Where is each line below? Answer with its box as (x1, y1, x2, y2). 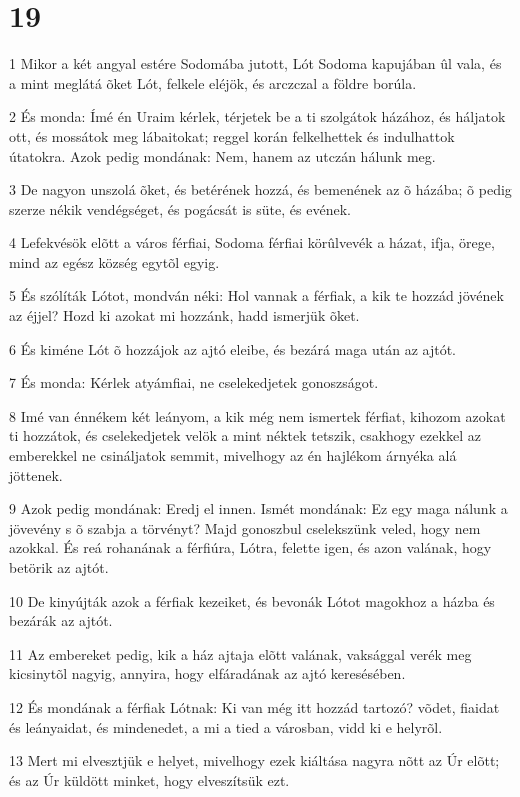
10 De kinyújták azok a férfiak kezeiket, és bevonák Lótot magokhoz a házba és (9, 590, 495, 611)
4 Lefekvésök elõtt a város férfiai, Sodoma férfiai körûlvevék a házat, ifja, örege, (9, 232, 495, 253)
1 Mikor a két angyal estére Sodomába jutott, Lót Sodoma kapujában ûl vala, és (9, 53, 502, 74)
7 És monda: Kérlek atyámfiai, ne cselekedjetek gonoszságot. (9, 372, 379, 393)
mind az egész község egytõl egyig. (9, 251, 220, 272)
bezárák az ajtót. (9, 610, 113, 631)
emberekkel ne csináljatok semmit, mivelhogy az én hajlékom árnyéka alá (9, 445, 457, 466)
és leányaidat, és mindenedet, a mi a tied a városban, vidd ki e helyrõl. (9, 716, 443, 737)
